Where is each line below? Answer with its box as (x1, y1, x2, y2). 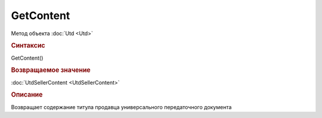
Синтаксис (11, 42, 45, 50)
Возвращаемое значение (11, 66, 91, 74)
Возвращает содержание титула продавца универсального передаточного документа (11, 103, 232, 110)
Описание (11, 91, 43, 99)
